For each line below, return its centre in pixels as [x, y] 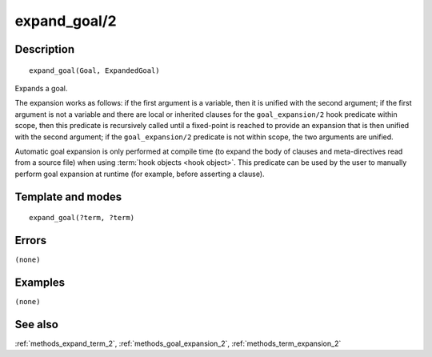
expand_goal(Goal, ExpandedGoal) [94, 70]
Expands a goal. [41, 88]
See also [37, 324]
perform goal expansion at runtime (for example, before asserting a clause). [140, 174]
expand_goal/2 [66, 21]
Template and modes [68, 197]
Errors [31, 240]
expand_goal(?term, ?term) [82, 218]
